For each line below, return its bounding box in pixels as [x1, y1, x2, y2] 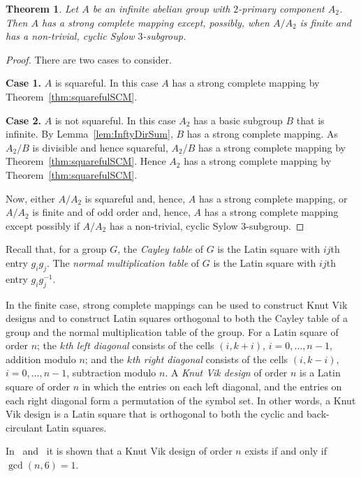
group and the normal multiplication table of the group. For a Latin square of [6, 324, 339, 339]
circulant [6, 420, 43, 434]
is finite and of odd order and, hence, [32, 205, 191, 219]
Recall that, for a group [6, 242, 107, 256]
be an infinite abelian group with [92, 1, 230, 15]
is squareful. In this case [54, 75, 159, 90]
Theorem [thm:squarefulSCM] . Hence [6, 154, 166, 168]
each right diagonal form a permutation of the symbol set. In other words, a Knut [6, 392, 356, 407]
